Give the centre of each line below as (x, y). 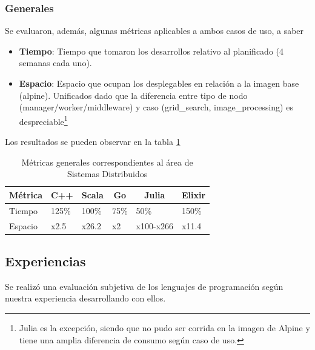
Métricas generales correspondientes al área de (107, 162)
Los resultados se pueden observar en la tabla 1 (93, 142)
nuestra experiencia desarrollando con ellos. (85, 298)
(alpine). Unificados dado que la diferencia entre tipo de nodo (133, 95)
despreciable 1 (43, 120)
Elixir (194, 194)
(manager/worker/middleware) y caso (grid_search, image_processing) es (156, 107)
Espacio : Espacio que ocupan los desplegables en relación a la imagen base (159, 83)
